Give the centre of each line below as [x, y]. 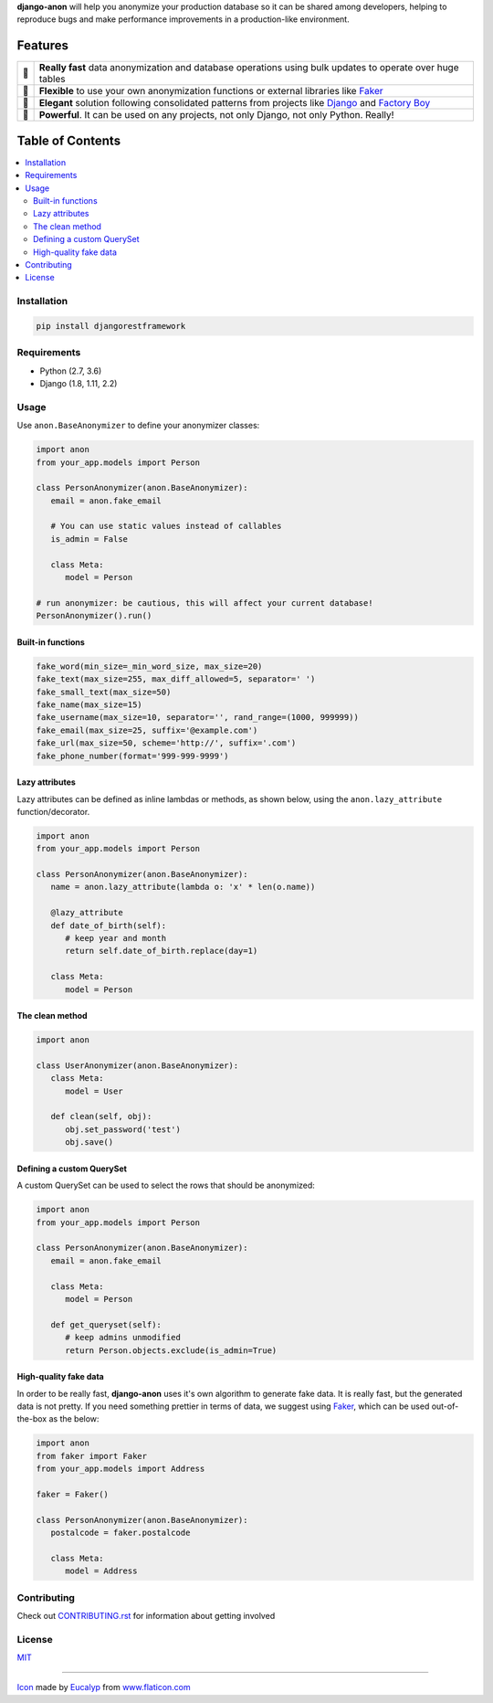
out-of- [445, 1406]
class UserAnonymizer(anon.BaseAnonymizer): [137, 1065]
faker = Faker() [73, 1494]
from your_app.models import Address [121, 1469]
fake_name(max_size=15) [89, 704]
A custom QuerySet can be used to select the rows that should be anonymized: [166, 1185]
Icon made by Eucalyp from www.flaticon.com [104, 1687]
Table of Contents [69, 140]
